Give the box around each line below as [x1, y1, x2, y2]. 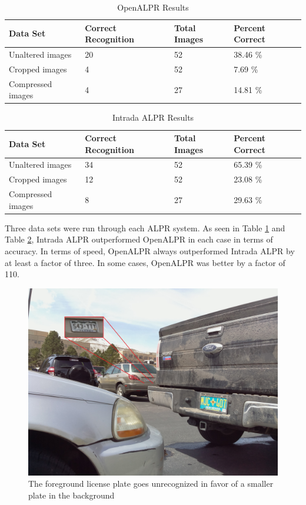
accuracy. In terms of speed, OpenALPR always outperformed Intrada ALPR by [5, 245, 295, 257]
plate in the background [28, 489, 115, 501]
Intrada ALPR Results [112, 111, 194, 124]
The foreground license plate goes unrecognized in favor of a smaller [28, 477, 274, 490]
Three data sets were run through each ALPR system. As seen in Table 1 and [5, 221, 285, 234]
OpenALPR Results [117, 1, 189, 13]
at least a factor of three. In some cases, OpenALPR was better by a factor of [5, 256, 285, 268]
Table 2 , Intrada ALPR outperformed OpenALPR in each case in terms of [5, 233, 273, 245]
